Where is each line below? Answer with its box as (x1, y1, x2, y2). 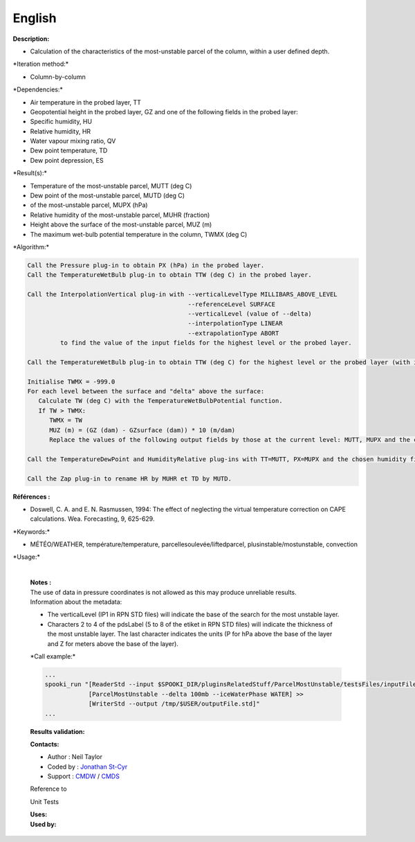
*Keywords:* (12, 527, 50, 536)
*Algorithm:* (12, 242, 50, 251)
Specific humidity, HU (30, 118, 93, 126)
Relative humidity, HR (30, 127, 91, 135)
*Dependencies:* (12, 85, 64, 93)
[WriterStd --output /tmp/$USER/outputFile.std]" (88, 700, 260, 708)
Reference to (30, 785, 67, 793)
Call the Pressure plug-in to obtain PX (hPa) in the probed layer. (27, 261, 265, 269)
